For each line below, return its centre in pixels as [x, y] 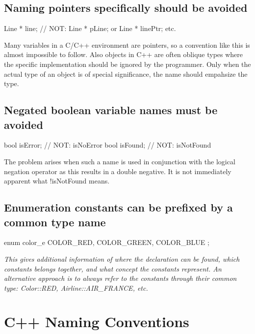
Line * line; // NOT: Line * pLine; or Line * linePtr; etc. [90, 28]
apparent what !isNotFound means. [57, 181]
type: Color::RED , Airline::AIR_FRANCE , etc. [76, 288]
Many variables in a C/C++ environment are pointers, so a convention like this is [127, 45]
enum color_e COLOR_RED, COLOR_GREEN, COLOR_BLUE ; [107, 242]
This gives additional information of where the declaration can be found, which [122, 258]
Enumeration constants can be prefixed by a [118, 207]
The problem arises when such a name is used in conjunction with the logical [120, 161]
